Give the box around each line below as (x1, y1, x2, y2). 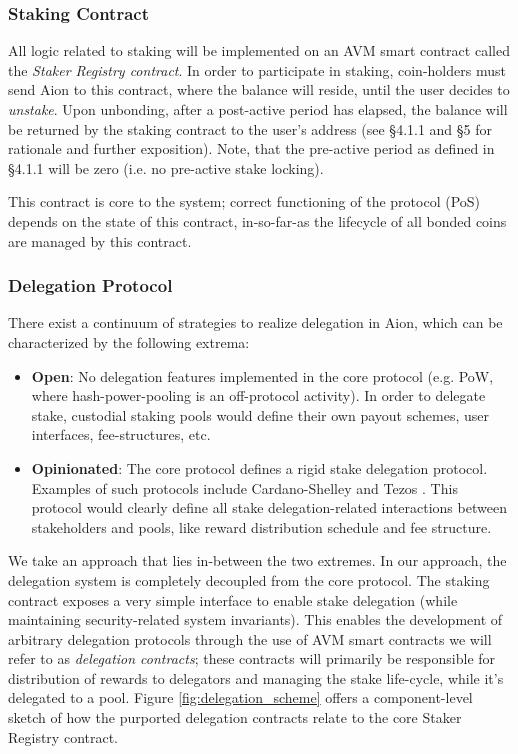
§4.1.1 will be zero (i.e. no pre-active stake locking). (8, 157, 324, 178)
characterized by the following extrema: (8, 331, 250, 352)
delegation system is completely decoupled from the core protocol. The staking (8, 569, 490, 590)
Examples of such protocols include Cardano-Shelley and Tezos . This (31, 477, 458, 498)
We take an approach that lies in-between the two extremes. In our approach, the (8, 550, 507, 571)
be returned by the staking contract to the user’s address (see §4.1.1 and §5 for (8, 118, 493, 139)
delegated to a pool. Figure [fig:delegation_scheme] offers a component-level (8, 687, 473, 708)
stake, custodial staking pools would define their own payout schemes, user (31, 404, 489, 425)
